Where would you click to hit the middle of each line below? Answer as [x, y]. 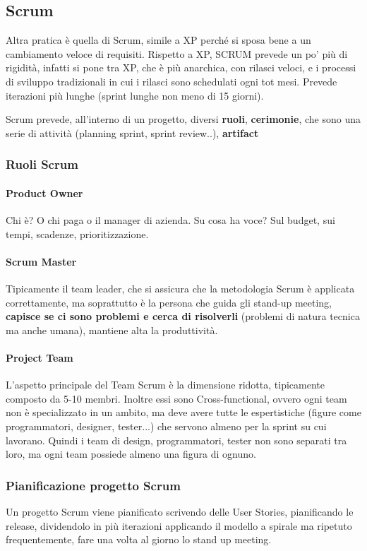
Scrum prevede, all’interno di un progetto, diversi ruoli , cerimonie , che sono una [183, 119]
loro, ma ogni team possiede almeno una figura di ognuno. [131, 454]
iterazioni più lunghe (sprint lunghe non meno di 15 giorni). [135, 95]
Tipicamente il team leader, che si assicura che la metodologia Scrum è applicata [180, 288]
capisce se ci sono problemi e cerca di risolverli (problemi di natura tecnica [183, 316]
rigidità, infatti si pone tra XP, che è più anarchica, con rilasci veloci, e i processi [181, 67]
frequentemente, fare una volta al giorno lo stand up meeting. [139, 539]
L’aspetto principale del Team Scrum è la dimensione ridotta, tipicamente [165, 385]
